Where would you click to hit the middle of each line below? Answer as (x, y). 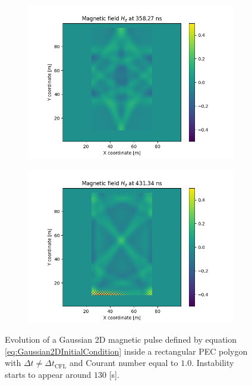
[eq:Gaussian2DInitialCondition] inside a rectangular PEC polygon (126, 351)
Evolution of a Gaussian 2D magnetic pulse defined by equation (121, 339)
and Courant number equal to (124, 363)
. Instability (213, 363)
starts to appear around (48, 374)
